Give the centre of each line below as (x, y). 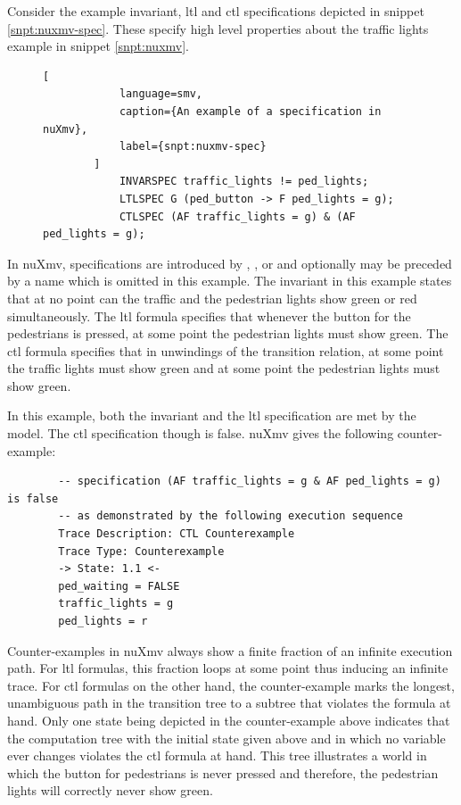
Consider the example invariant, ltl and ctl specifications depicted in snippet (216, 11)
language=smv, (161, 94)
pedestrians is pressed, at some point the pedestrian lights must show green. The (228, 333)
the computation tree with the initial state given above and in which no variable (226, 738)
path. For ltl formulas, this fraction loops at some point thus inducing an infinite (228, 668)
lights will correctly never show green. (110, 790)
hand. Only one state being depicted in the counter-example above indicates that (229, 720)
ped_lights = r (103, 621)
